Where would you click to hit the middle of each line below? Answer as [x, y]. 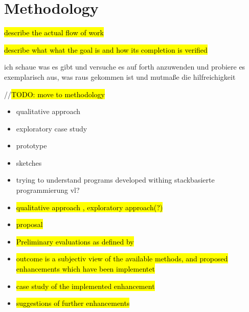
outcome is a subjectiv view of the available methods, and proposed [122, 259]
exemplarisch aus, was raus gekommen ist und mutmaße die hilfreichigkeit [120, 76]
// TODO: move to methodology [54, 94]
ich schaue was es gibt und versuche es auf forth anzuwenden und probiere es [125, 67]
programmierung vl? [48, 190]
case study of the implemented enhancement [85, 286]
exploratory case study [52, 128]
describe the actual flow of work [54, 32]
